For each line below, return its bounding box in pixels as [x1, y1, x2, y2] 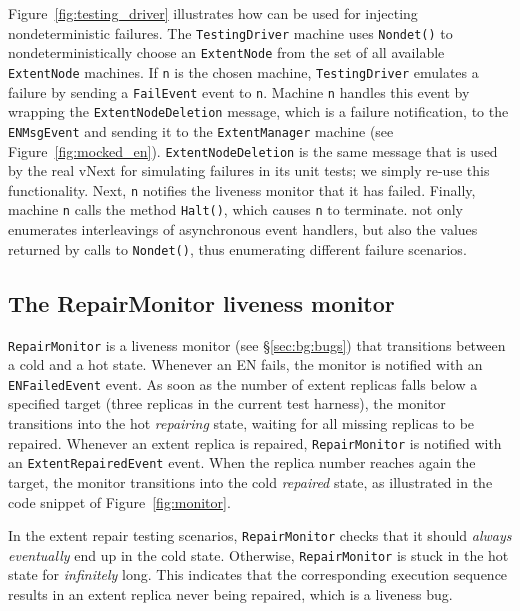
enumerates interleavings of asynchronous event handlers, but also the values [8, 219, 478, 240]
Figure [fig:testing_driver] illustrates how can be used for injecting [8, 3, 418, 23]
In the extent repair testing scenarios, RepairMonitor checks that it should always [8, 525, 512, 546]
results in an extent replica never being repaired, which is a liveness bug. [8, 584, 453, 605]
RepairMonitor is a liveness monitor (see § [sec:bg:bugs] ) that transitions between [8, 334, 506, 355]
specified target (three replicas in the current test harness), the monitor [8, 393, 446, 414]
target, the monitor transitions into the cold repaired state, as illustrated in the [8, 471, 493, 492]
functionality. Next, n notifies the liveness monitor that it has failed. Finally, [8, 179, 476, 200]
